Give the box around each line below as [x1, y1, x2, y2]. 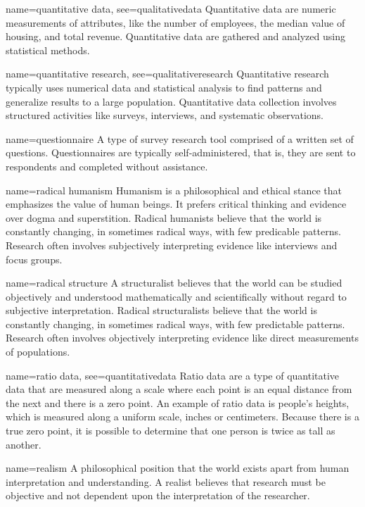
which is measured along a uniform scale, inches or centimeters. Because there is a [6, 409, 359, 424]
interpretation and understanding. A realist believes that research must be [6, 474, 326, 489]
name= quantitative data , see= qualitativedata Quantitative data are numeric [6, 1, 336, 15]
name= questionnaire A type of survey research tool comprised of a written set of [6, 131, 354, 146]
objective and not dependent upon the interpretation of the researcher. [6, 488, 310, 503]
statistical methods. [6, 42, 90, 57]
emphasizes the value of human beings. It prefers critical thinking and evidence [6, 196, 347, 211]
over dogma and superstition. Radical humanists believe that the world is [6, 210, 322, 225]
